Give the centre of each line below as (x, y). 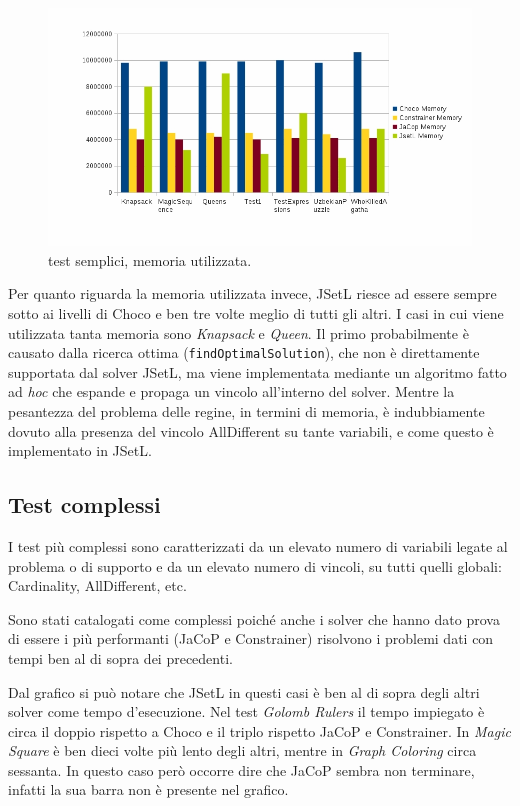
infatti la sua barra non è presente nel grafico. (148, 789)
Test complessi (84, 504)
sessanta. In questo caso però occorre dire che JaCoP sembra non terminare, (241, 769)
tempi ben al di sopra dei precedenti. (120, 657)
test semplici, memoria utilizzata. (150, 259)
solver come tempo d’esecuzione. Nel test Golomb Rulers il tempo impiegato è (246, 711)
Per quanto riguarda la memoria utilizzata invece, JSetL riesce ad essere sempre (252, 293)
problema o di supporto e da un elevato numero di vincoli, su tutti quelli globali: (255, 565)
